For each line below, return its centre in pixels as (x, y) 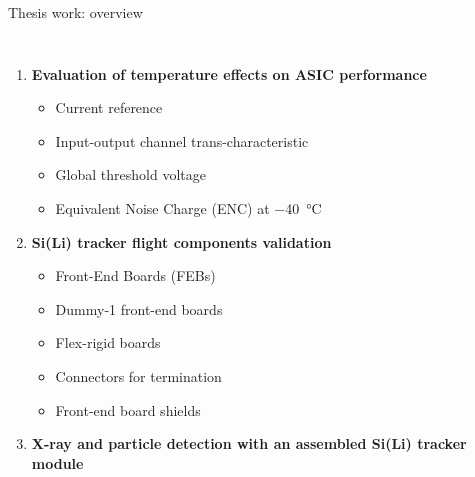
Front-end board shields (128, 409)
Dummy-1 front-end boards (139, 308)
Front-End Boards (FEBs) (135, 275)
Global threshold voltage (130, 174)
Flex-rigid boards (108, 342)
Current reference (109, 107)
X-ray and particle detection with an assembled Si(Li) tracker (249, 443)
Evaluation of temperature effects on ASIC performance (229, 73)
